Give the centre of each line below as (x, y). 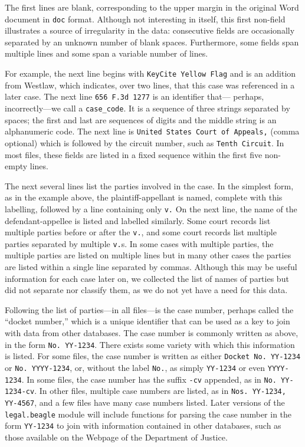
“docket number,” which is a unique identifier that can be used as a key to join (147, 321)
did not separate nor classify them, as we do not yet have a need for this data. (146, 290)
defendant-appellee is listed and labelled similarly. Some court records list (138, 220)
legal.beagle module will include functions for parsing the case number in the (148, 414)
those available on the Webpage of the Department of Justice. (116, 437)
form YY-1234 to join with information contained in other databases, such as (143, 425)
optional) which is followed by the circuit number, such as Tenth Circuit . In (145, 142)
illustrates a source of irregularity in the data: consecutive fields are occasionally (150, 30)
